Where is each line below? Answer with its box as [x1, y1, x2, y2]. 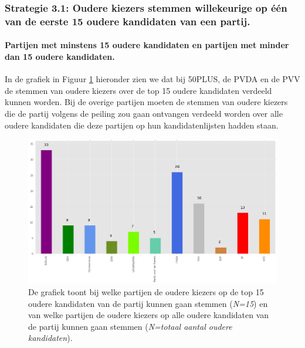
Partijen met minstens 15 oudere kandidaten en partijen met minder [5, 39, 289, 51]
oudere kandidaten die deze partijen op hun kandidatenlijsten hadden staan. [5, 119, 279, 131]
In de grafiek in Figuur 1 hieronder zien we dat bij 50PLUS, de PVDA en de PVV [5, 73, 300, 85]
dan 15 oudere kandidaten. [5, 50, 115, 62]
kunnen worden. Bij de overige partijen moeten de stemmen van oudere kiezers [5, 96, 288, 108]
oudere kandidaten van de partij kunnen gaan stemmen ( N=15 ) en [28, 297, 268, 309]
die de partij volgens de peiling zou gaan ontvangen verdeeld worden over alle [5, 107, 283, 119]
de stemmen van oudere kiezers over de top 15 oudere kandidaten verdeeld [5, 84, 272, 96]
